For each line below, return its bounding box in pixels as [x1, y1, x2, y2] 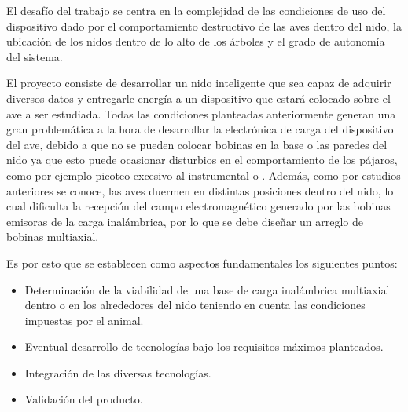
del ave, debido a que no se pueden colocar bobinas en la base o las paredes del [6, 136, 388, 152]
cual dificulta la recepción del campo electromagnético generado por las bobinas [6, 198, 391, 214]
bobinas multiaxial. [6, 228, 99, 245]
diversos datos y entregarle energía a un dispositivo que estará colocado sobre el [6, 89, 391, 106]
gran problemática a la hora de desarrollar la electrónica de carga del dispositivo [6, 121, 394, 137]
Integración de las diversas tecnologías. [24, 364, 211, 381]
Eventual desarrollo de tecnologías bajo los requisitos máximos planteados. [24, 338, 384, 355]
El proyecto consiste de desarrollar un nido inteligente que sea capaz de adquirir [6, 75, 391, 91]
